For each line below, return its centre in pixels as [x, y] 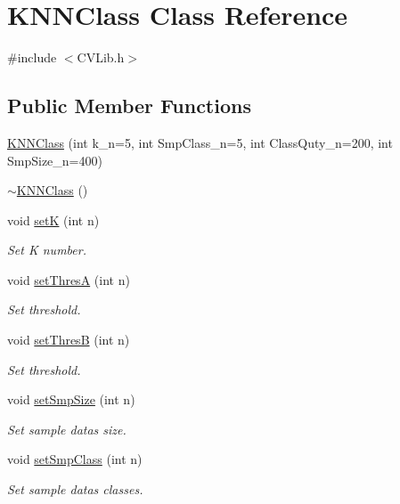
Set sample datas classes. [75, 489]
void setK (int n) [53, 219]
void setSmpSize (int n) [71, 399]
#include [32, 57]
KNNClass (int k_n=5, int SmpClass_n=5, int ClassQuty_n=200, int [200, 142]
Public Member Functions [129, 106]
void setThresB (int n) [69, 340]
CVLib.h [101, 57]
